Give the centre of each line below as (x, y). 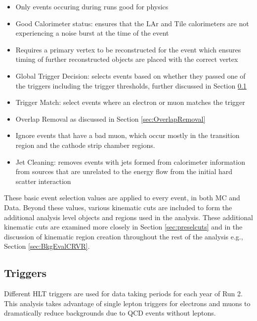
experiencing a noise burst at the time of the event (92, 33)
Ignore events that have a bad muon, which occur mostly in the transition (128, 135)
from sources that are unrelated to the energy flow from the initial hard (124, 171)
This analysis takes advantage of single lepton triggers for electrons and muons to (127, 303)
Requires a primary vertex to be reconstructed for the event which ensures (128, 49)
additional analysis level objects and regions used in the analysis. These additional (128, 217)
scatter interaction (43, 181)
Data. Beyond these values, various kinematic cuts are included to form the (118, 207)
